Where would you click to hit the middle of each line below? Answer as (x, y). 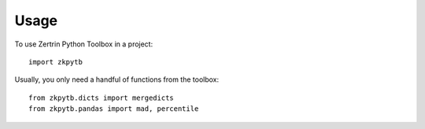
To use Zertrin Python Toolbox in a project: (84, 44)
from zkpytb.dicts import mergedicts (102, 98)
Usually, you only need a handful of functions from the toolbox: (117, 79)
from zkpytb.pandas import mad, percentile (114, 109)
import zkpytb (55, 62)
